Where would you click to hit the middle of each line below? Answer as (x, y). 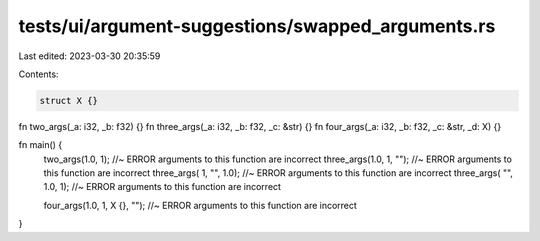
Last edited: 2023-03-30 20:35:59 (89, 56)
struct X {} (69, 100)
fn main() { (40, 145)
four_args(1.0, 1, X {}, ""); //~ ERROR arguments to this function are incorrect (200, 205)
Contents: (38, 74)
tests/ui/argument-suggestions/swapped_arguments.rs (257, 26)
